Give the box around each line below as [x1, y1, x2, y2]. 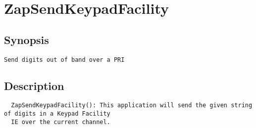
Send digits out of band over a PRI [4, 56, 125, 63]
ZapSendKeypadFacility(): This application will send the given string [11, 102, 253, 109]
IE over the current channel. [11, 118, 110, 126]
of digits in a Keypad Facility [4, 110, 110, 118]
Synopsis [4, 32, 49, 47]
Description [4, 78, 64, 93]
